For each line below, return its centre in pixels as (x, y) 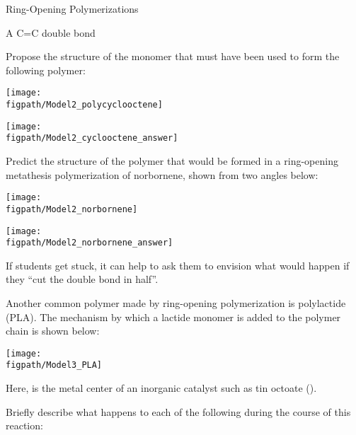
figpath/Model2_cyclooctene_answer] (92, 138)
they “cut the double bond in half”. (82, 279)
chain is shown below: (53, 331)
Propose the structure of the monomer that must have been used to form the (173, 56)
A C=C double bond (51, 32)
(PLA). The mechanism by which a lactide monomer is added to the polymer (173, 317)
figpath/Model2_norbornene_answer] (90, 243)
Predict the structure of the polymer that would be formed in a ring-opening (172, 161)
